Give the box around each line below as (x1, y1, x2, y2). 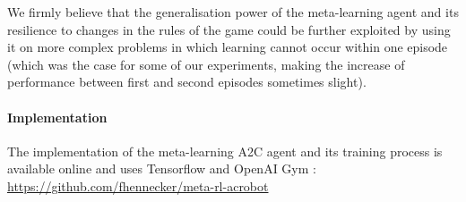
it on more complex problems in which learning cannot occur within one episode (7, 38, 448, 56)
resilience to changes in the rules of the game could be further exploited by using (7, 20, 451, 38)
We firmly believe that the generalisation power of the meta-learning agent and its (7, 3, 459, 21)
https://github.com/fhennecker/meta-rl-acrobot (7, 176, 269, 195)
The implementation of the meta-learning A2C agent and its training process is (7, 141, 443, 160)
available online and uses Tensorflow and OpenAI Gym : (7, 159, 316, 178)
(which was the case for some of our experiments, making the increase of (7, 55, 405, 73)
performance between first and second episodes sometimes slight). (7, 72, 367, 91)
